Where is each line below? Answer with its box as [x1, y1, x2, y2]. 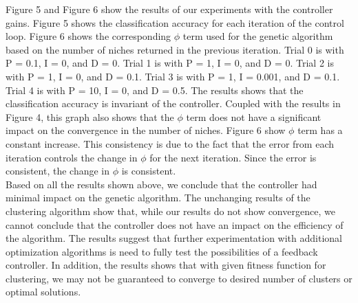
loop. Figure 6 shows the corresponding [6, 29, 171, 43]
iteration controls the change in [6, 150, 138, 164]
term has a [297, 123, 343, 137]
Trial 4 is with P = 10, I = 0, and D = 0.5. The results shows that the [6, 82, 304, 97]
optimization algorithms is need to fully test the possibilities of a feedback [6, 244, 318, 258]
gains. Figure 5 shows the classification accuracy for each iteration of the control [6, 15, 344, 30]
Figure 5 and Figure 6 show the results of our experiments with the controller [6, 2, 333, 16]
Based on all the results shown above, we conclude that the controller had [6, 177, 317, 191]
